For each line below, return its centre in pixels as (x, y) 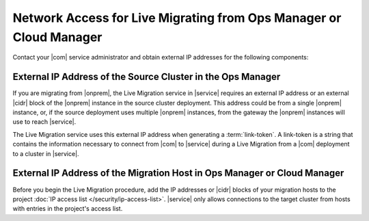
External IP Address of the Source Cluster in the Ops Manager (147, 77)
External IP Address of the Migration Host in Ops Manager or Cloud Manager (178, 173)
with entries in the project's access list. (68, 209)
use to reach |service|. (44, 122)
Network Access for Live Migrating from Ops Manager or (177, 18)
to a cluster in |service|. (46, 153)
